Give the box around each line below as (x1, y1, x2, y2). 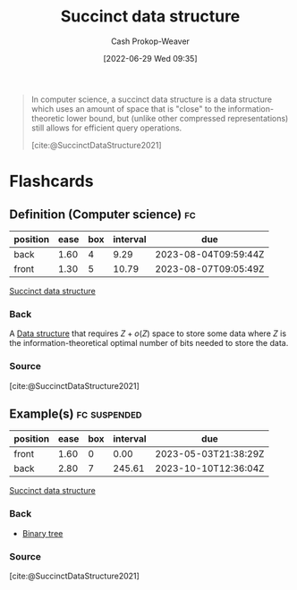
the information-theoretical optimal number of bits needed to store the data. (9, 338, 289, 349)
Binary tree (21, 527, 64, 538)
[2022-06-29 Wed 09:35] (103, 53, 198, 63)
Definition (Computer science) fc (9, 206, 197, 222)
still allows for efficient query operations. (30, 122, 182, 133)
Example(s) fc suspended (9, 406, 142, 421)
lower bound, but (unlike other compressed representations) (66, 113, 289, 123)
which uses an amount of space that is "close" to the (30, 103, 226, 114)
